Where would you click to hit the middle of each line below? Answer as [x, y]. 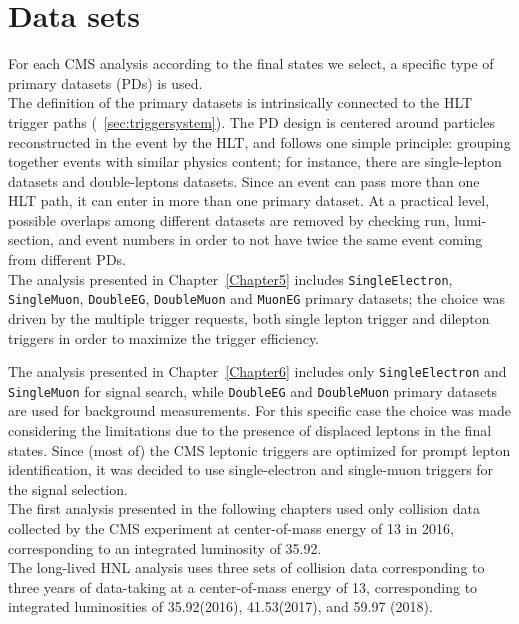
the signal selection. [68, 488]
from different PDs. [67, 259]
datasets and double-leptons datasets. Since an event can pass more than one [244, 180]
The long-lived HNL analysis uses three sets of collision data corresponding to [246, 567]
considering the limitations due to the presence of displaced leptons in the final [250, 430]
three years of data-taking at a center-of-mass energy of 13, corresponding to [243, 586]
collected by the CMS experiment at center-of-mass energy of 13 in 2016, [231, 528]
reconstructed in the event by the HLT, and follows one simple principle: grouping [259, 141]
